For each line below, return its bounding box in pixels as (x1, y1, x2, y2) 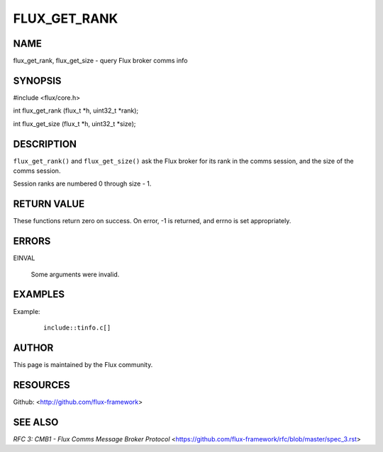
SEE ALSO (13, 416, 59, 428)
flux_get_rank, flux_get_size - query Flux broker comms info (13, 57, 188, 65)
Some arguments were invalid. (30, 270, 120, 278)
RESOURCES (13, 379, 70, 391)
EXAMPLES (13, 288, 65, 300)
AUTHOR (13, 341, 54, 354)
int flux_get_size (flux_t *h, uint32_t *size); (13, 119, 136, 128)
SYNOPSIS (13, 74, 62, 86)
